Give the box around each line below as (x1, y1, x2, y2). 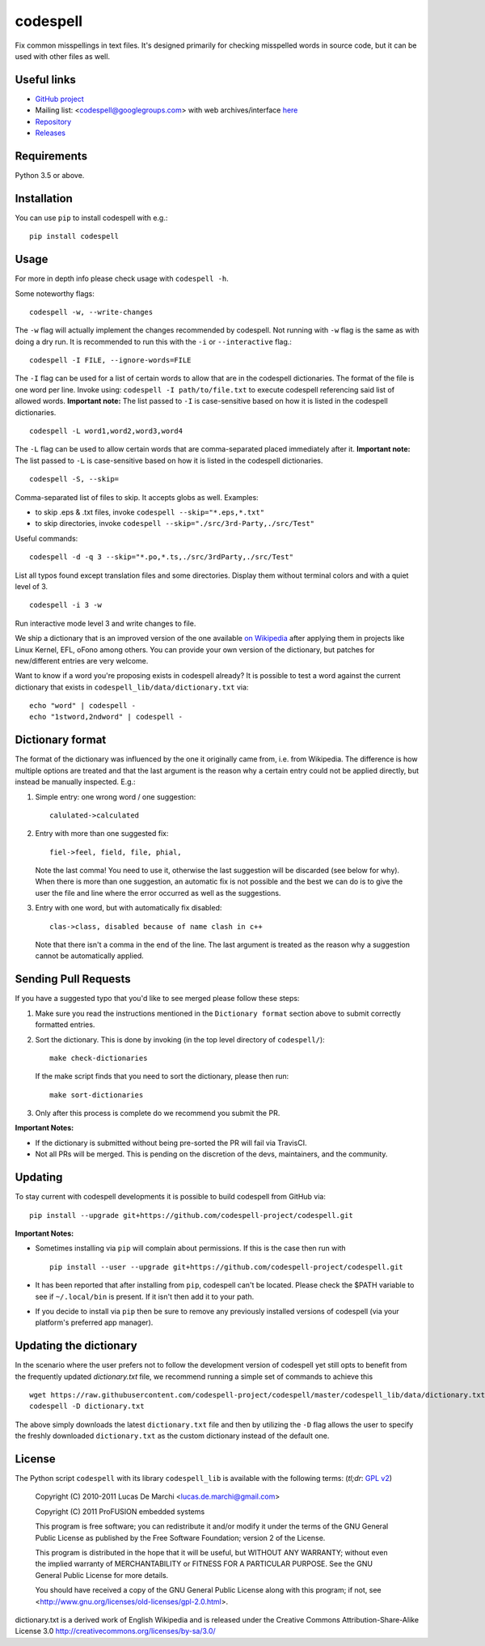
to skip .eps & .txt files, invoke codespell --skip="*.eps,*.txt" (35, 507, 265, 517)
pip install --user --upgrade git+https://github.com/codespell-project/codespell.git (49, 1262, 403, 1271)
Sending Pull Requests (15, 972, 131, 986)
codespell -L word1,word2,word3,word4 (29, 426, 183, 436)
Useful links (15, 73, 77, 87)
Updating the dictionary (15, 1339, 137, 1353)
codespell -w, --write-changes (29, 308, 154, 316)
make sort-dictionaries (49, 1090, 144, 1100)
